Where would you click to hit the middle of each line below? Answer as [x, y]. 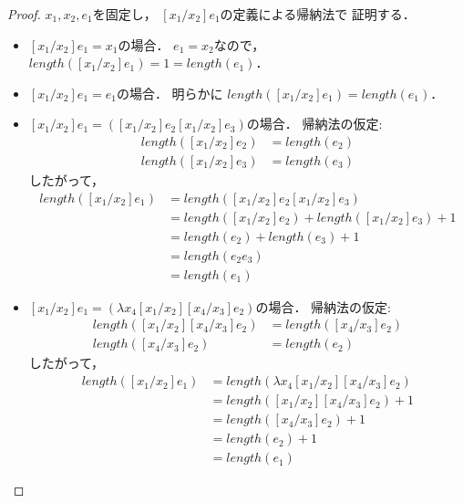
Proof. [24, 14]
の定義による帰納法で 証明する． [318, 14]
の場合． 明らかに [170, 93]
